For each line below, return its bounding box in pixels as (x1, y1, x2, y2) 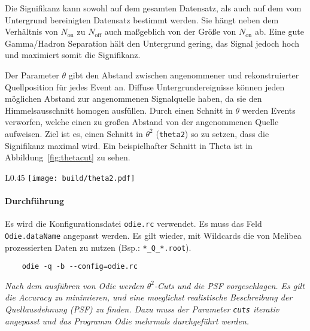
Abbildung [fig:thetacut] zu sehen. (5, 151, 130, 163)
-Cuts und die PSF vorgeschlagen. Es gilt (154, 279, 305, 291)
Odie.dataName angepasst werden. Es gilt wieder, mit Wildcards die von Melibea (5, 229, 302, 241)
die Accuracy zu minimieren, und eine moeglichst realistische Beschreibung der (5, 291, 293, 303)
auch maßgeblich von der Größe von (104, 25, 236, 38)
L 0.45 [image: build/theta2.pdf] (5, 171, 135, 183)
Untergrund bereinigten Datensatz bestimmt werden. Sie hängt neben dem (5, 13, 279, 26)
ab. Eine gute (255, 25, 304, 38)
